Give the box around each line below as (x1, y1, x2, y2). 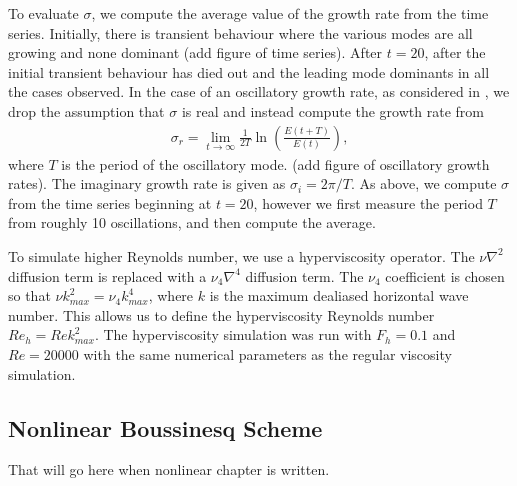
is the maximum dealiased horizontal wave (209, 285, 469, 306)
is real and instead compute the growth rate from (181, 100, 484, 121)
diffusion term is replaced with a (8, 265, 207, 286)
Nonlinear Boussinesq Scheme (8, 412, 323, 443)
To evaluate (8, 3, 79, 23)
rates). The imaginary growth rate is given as (8, 173, 286, 194)
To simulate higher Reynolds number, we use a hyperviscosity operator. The (8, 245, 475, 266)
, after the (424, 42, 486, 63)
